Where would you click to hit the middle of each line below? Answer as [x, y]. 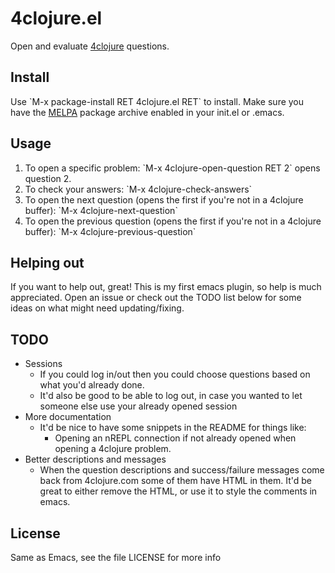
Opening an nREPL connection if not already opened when [175, 438]
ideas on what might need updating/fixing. [97, 308]
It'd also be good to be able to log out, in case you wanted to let [171, 396]
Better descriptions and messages [95, 459]
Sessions [43, 364]
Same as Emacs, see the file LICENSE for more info [116, 557]
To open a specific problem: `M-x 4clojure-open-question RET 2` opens [172, 168]
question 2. [48, 178]
